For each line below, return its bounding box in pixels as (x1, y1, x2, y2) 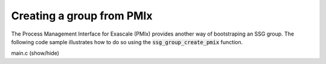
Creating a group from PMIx (11, 9, 153, 22)
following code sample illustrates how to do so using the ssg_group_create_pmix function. (11, 38, 243, 45)
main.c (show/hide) (11, 50, 60, 57)
